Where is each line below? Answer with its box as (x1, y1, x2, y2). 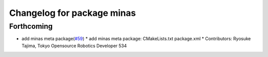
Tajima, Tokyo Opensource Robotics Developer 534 (21, 43, 127, 49)
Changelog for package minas (9, 7, 136, 18)
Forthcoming (9, 22, 53, 31)
